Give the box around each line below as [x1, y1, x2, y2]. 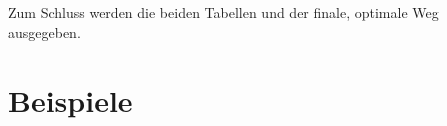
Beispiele [8, 80, 133, 121]
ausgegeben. [8, 21, 81, 42]
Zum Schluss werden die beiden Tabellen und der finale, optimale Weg [8, 2, 439, 22]
